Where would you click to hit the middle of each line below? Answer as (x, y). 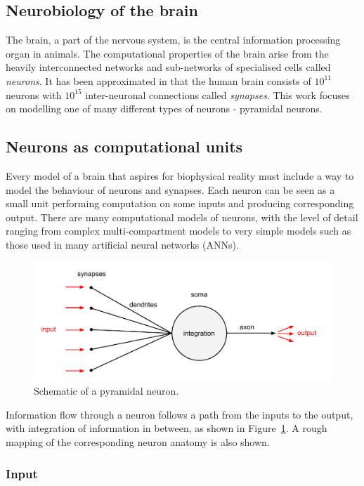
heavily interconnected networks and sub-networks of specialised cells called (168, 67)
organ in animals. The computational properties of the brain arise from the (167, 53)
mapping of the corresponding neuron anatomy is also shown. (138, 442)
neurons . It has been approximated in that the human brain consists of (158, 80)
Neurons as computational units (124, 146)
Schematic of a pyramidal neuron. (106, 391)
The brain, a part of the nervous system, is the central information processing (173, 40)
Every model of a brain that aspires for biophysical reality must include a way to (180, 175)
